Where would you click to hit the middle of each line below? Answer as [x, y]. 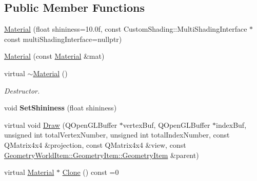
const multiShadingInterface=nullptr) [63, 39]
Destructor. [22, 90]
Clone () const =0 [91, 172]
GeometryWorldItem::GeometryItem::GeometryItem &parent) [102, 155]
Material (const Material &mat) [54, 56]
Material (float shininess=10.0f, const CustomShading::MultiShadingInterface [126, 29]
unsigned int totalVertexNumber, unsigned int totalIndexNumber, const [117, 135]
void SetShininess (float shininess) [61, 108]
